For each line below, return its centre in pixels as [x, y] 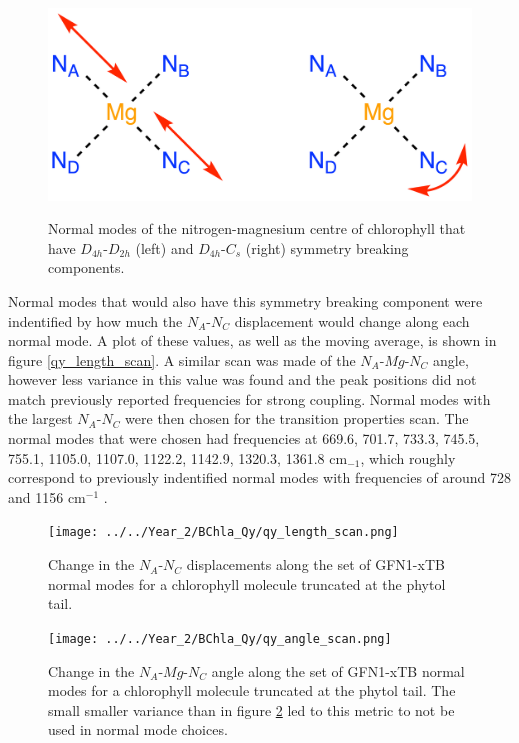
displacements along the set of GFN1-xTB [315, 564]
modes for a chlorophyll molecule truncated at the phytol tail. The [252, 690]
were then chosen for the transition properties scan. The [297, 418]
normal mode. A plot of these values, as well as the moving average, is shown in [252, 340]
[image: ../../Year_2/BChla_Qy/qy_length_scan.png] [223, 532]
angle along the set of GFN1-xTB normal [338, 670]
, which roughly [408, 457]
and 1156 [36, 496]
